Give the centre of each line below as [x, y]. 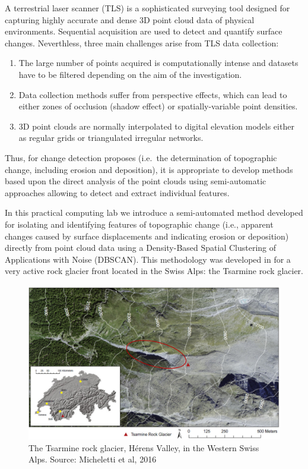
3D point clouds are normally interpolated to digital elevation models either [156, 126]
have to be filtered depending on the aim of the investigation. [130, 74]
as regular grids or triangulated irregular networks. [111, 138]
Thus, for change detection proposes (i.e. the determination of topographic [141, 157]
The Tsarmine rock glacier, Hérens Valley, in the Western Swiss [144, 447]
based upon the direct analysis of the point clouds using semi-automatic [136, 181]
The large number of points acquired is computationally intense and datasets [158, 63]
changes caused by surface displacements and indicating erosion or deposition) [147, 236]
